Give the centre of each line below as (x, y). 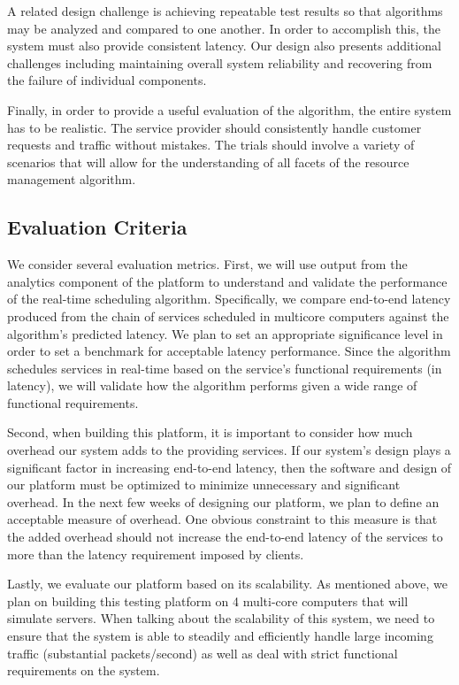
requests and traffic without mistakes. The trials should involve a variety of (211, 145)
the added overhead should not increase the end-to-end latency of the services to (225, 537)
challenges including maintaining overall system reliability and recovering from (220, 62)
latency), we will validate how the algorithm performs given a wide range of (212, 385)
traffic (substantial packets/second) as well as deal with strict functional (203, 653)
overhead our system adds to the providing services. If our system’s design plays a (229, 450)
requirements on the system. (84, 670)
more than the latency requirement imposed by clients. (156, 554)
